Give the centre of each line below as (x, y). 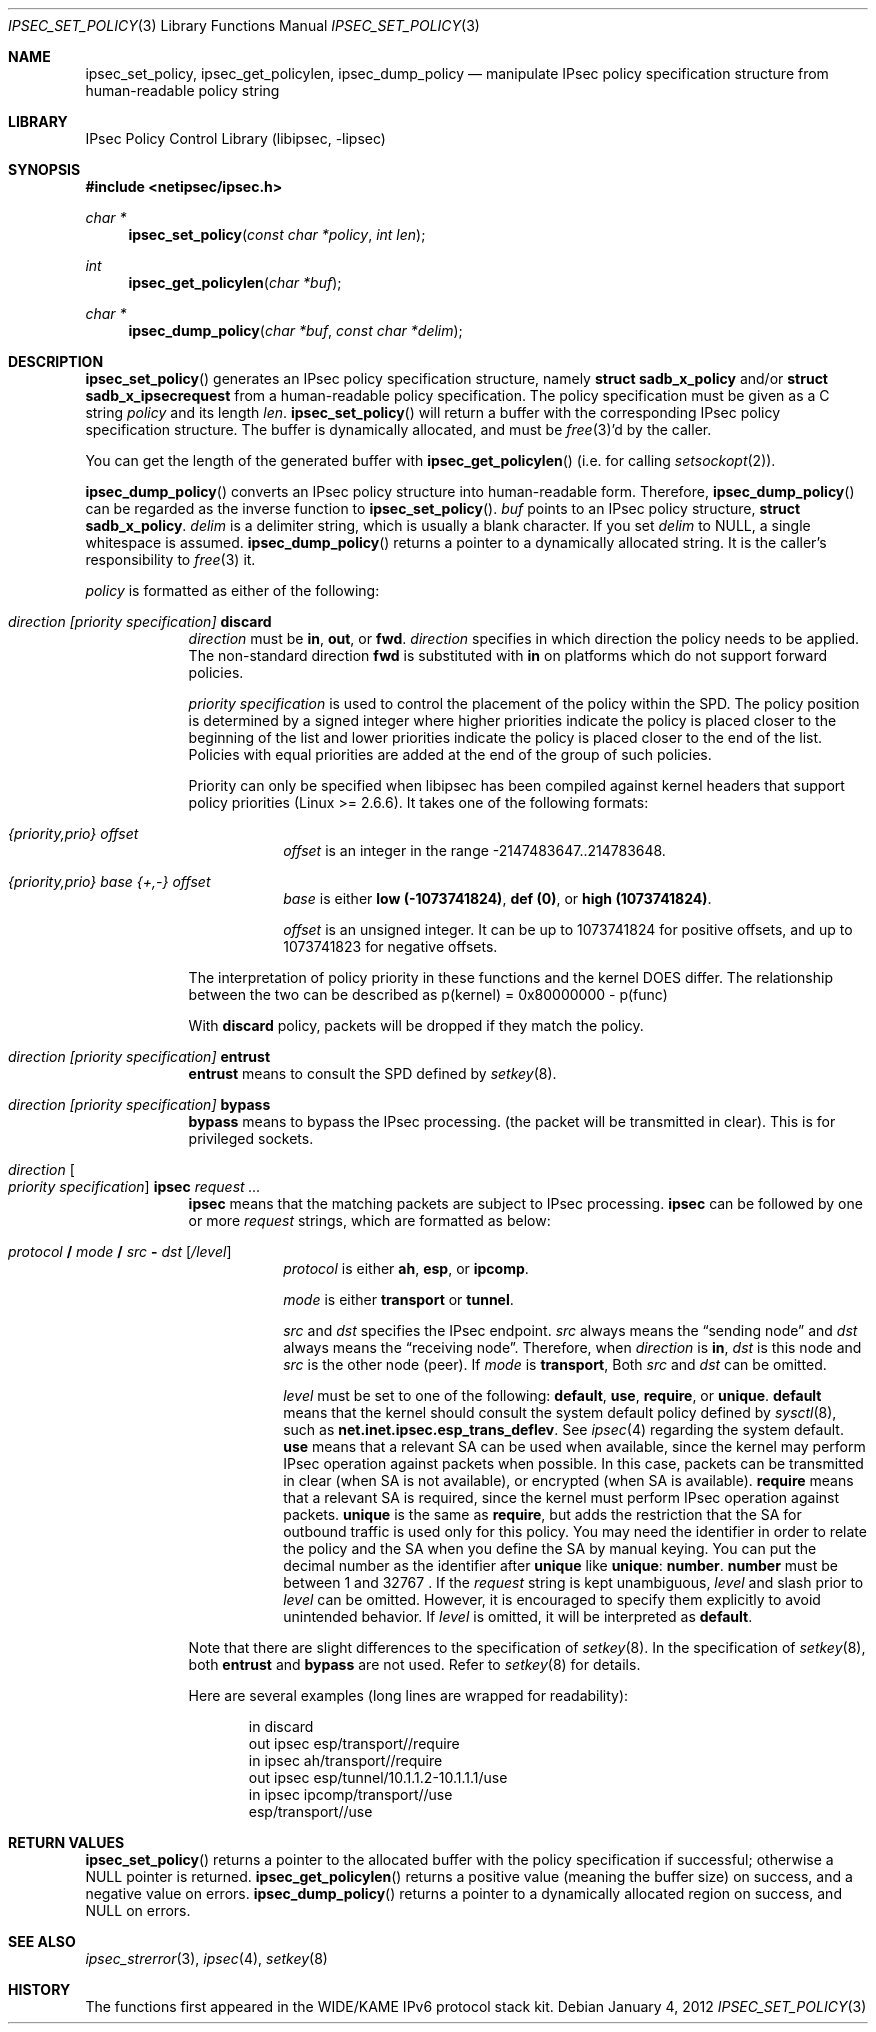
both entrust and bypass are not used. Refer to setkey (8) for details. (414, 1664)
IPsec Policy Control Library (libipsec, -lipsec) (235, 138)
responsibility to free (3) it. (170, 559)
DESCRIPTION (56, 361)
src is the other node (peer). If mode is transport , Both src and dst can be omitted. (555, 1364)
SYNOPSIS (44, 169)
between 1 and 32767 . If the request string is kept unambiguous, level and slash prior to (573, 1582)
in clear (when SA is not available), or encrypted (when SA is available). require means (568, 1480)
